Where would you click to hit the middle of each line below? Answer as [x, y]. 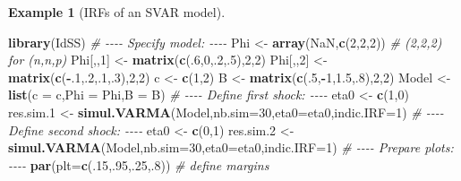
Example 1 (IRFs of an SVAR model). [117, 12]
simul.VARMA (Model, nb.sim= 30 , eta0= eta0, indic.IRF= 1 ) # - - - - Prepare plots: [231, 147]
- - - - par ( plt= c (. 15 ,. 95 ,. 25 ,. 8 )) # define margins [139, 164]
